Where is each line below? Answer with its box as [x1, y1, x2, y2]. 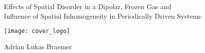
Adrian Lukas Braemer [4, 41, 72, 51]
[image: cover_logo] [4, 28, 70, 35]
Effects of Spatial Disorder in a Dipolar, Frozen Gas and [4, 1, 171, 11]
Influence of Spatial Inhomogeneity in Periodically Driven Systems [4, 11, 201, 21]
